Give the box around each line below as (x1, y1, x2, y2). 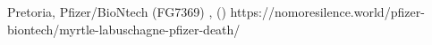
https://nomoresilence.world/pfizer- (230, 3, 425, 20)
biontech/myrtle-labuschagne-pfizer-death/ (7, 19, 241, 38)
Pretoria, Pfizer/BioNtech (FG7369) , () (7, 3, 226, 20)
